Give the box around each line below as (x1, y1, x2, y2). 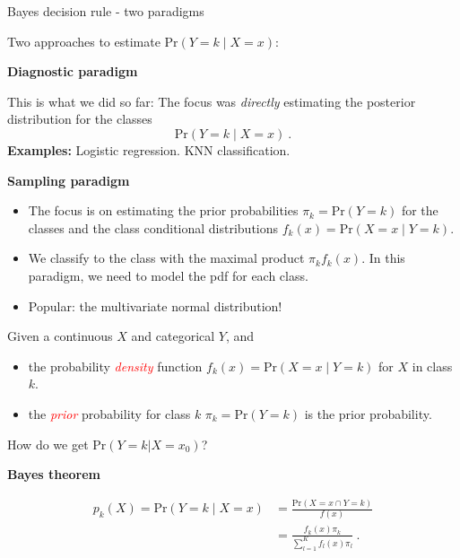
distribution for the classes (7, 109, 152, 128)
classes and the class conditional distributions (28, 218, 279, 237)
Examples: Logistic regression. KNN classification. (7, 140, 291, 159)
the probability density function (28, 356, 203, 375)
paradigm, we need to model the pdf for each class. (28, 266, 308, 284)
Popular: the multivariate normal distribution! (28, 296, 282, 315)
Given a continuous (7, 327, 113, 345)
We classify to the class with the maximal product (28, 248, 305, 267)
